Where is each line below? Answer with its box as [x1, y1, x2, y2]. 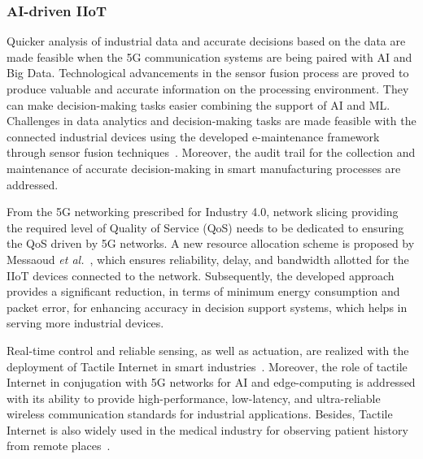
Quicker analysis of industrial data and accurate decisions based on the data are [7, 32, 406, 50]
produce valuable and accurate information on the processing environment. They [7, 80, 409, 97]
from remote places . [7, 437, 111, 454]
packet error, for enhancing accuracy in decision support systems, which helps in [7, 298, 408, 315]
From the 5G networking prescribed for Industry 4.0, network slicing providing [7, 203, 399, 220]
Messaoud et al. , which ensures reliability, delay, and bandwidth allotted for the [7, 250, 409, 267]
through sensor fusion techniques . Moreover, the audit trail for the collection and [7, 144, 416, 161]
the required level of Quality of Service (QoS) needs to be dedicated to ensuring [7, 219, 404, 236]
